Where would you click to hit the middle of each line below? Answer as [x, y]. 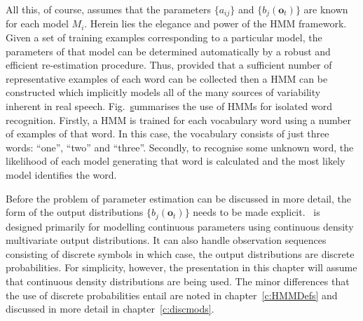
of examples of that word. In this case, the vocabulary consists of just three [167, 134]
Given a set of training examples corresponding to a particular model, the [164, 37]
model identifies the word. [61, 174]
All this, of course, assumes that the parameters [108, 9]
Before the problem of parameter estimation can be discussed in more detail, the [178, 198]
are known [326, 9]
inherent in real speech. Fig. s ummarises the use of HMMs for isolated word [169, 106]
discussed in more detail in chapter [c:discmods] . [110, 309]
